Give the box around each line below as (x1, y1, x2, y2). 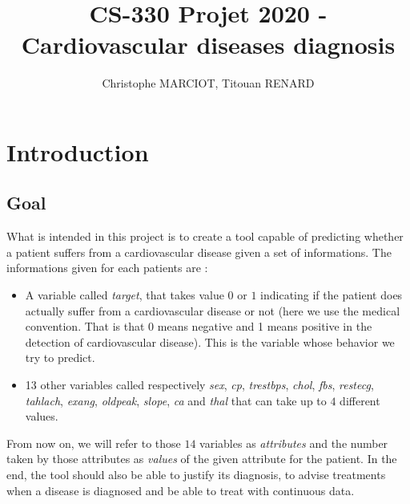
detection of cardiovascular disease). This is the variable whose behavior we (25, 333, 395, 350)
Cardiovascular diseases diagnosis (21, 28, 396, 61)
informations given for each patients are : (6, 259, 208, 276)
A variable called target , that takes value (25, 287, 224, 303)
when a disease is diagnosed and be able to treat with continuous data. (6, 482, 355, 498)
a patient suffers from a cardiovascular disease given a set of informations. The (6, 243, 392, 260)
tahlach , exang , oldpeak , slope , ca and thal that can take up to (25, 392, 327, 408)
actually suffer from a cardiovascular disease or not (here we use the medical (25, 302, 400, 319)
